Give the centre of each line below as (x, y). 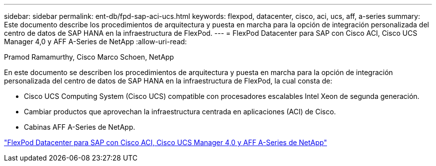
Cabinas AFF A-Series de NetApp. (80, 127)
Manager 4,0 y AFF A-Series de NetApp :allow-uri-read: (96, 41)
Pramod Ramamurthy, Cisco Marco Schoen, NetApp (89, 57)
